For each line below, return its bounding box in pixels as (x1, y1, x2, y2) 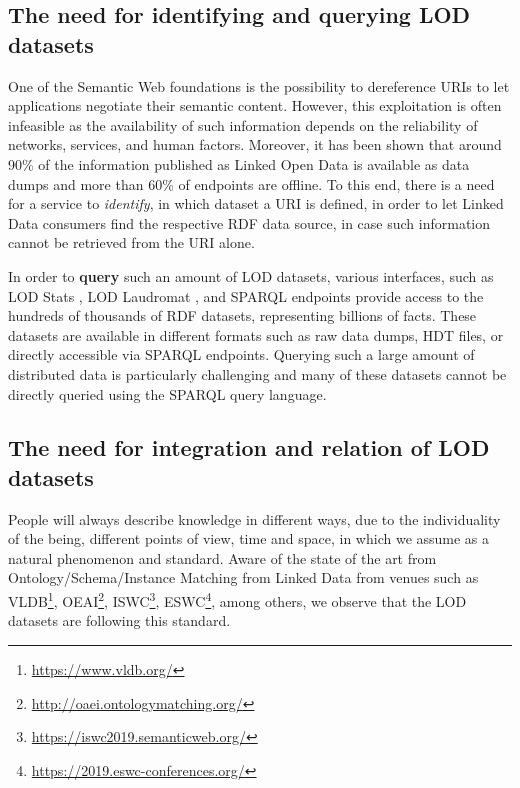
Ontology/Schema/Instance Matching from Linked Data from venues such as (8, 567, 479, 588)
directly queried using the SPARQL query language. (8, 383, 327, 404)
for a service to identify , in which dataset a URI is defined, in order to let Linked (8, 193, 504, 214)
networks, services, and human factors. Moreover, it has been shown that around (8, 134, 502, 155)
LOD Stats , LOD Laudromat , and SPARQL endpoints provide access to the (8, 285, 484, 306)
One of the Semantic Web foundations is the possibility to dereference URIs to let (8, 75, 510, 96)
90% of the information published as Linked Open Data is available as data (8, 153, 470, 174)
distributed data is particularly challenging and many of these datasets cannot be (8, 363, 507, 384)
